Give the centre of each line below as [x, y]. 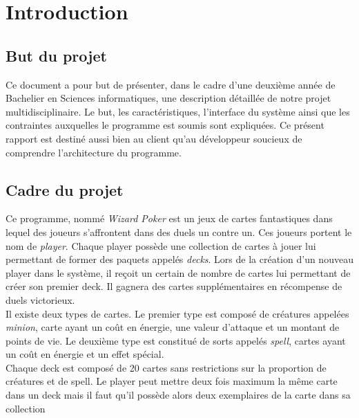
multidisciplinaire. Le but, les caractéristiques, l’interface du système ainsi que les [178, 111]
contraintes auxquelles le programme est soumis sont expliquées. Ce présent [165, 125]
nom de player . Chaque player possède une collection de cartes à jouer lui [161, 245]
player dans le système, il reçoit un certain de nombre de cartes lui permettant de [178, 272]
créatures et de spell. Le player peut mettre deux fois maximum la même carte [172, 381]
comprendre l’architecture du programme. [94, 152]
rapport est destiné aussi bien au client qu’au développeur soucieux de [154, 138]
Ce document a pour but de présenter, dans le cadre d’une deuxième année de [171, 84]
